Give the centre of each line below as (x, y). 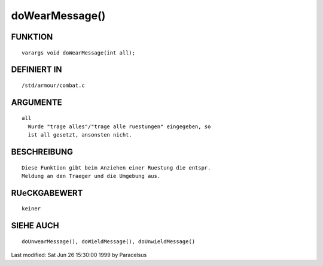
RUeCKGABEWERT (47, 193)
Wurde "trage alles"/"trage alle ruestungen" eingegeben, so (119, 126)
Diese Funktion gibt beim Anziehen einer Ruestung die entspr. (116, 167)
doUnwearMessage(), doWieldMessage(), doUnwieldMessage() (109, 241)
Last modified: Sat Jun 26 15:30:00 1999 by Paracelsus (79, 255)
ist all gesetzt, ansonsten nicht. (80, 135)
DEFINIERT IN (36, 70)
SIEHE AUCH (35, 226)
